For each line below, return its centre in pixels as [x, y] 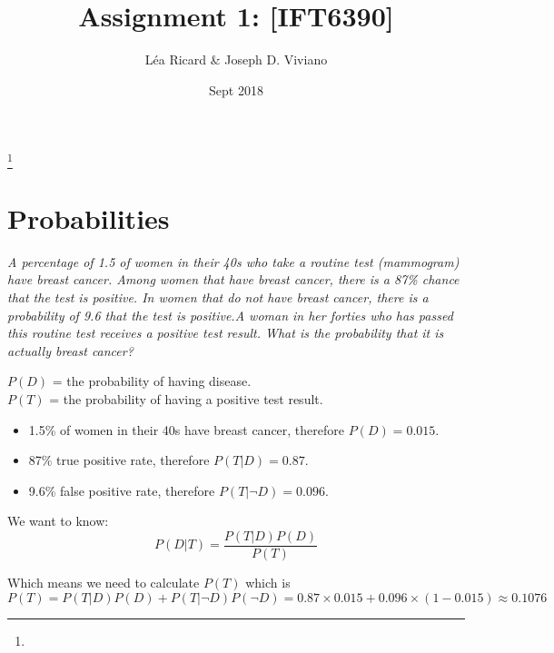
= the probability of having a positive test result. [186, 398]
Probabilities [89, 218]
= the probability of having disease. [152, 381]
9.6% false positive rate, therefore [122, 490]
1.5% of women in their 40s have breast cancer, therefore [186, 429]
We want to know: [58, 521]
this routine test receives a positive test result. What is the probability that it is [226, 333]
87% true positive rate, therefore [119, 460]
